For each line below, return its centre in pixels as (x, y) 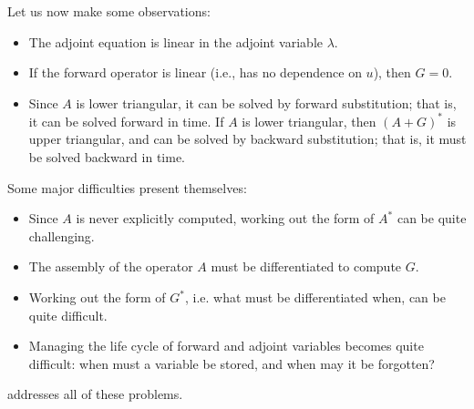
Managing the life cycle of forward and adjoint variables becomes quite (226, 346)
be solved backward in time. (107, 157)
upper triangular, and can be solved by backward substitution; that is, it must (247, 139)
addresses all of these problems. (95, 394)
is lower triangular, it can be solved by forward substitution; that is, (266, 102)
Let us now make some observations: (109, 11)
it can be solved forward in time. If (126, 121)
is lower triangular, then (309, 121)
